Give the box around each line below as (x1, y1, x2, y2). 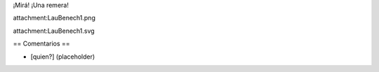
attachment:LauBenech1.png (13, 14, 96, 22)
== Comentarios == (13, 39, 70, 48)
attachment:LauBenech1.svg (13, 27, 95, 35)
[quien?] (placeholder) (30, 52, 95, 61)
